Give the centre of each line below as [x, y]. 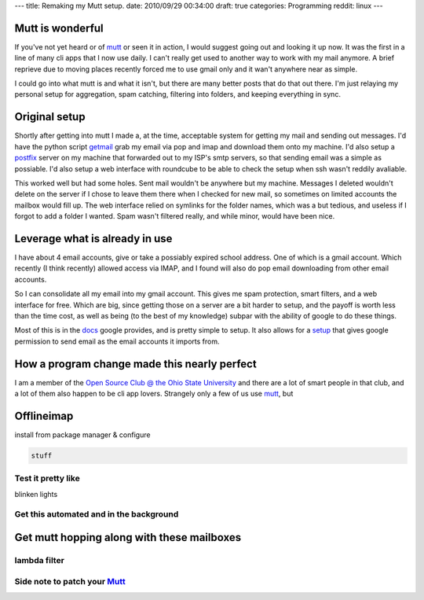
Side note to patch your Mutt [70, 581]
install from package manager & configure [82, 434]
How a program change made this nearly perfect [135, 364]
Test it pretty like [47, 478]
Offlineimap [44, 416]
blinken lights [36, 494]
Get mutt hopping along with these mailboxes [128, 537]
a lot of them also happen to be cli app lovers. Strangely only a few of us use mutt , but [154, 394]
